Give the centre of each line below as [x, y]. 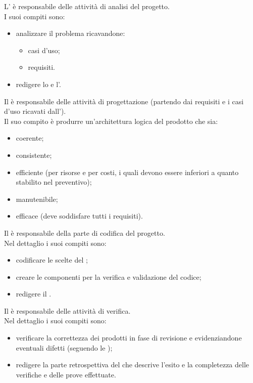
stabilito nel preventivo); [54, 182]
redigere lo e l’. [38, 84]
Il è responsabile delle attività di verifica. [67, 310]
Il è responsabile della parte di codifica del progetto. [85, 232]
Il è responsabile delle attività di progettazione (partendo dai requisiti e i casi [124, 101]
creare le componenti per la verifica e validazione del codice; [109, 276]
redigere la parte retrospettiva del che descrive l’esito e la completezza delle [133, 365]
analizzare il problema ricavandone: [70, 33]
